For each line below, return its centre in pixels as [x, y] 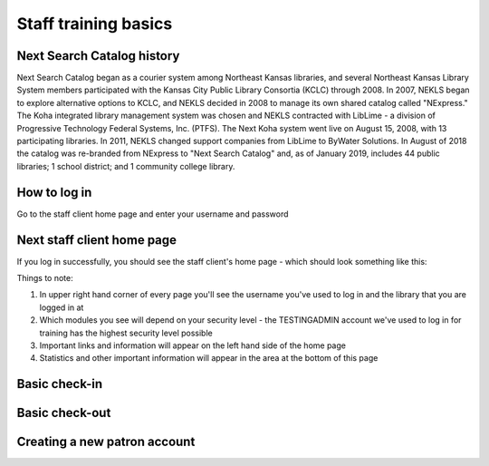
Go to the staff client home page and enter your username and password [153, 214]
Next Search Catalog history [98, 56]
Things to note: [45, 278]
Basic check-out [64, 413]
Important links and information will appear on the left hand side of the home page [192, 345]
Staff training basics [95, 24]
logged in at [62, 307]
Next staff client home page [96, 240]
